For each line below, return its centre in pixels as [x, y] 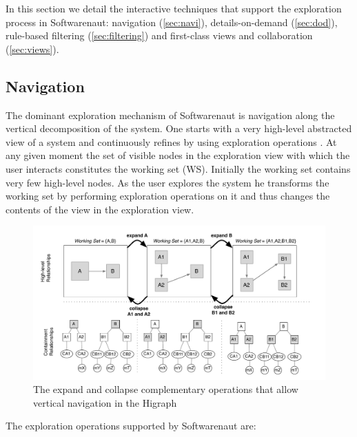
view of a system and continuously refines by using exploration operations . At [171, 141]
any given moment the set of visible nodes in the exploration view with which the [178, 155]
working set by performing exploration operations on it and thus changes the [168, 196]
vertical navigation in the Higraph [105, 402]
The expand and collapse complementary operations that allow [166, 389]
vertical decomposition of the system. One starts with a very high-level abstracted [179, 128]
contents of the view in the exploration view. [100, 209]
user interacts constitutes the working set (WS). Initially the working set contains [178, 168]
